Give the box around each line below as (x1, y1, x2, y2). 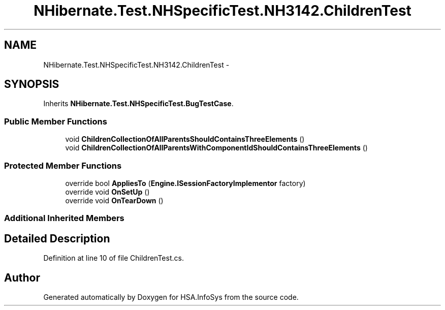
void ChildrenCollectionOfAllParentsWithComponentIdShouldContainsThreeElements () (65, 143, 368, 152)
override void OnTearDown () (65, 196, 164, 205)
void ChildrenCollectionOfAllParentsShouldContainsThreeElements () (65, 135, 305, 144)
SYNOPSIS (4, 78, 59, 91)
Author (4, 271, 40, 284)
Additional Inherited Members (4, 213, 124, 224)
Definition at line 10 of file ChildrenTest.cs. (43, 254, 184, 263)
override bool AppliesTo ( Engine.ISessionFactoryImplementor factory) (65, 178, 306, 188)
